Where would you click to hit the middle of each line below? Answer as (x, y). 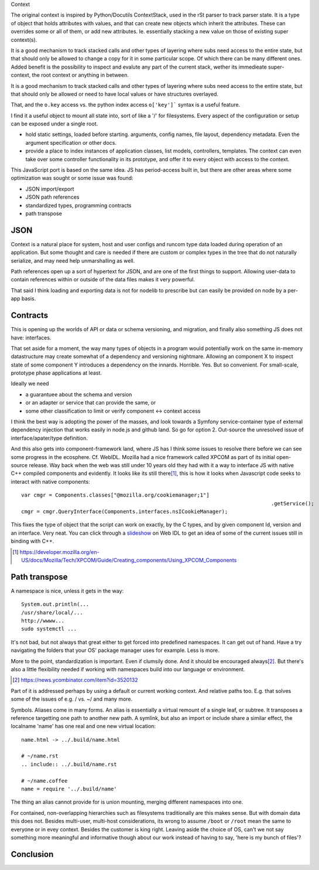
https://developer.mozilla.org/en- (59, 552)
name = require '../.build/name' (69, 789)
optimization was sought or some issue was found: (72, 178)
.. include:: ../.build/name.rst (69, 764)
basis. (29, 298)
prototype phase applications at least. (56, 373)
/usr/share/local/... (52, 612)
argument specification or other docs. (71, 142)
